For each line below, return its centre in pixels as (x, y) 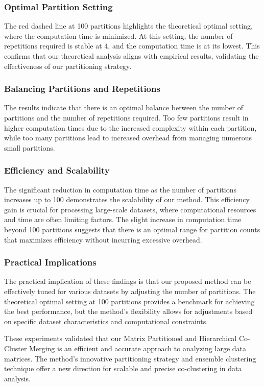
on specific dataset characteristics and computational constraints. (106, 321)
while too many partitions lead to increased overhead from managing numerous (128, 138)
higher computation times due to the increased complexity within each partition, (130, 127)
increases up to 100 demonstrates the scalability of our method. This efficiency (127, 199)
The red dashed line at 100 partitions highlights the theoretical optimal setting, (128, 26)
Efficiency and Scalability (57, 170)
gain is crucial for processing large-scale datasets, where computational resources (130, 209)
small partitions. (30, 147)
